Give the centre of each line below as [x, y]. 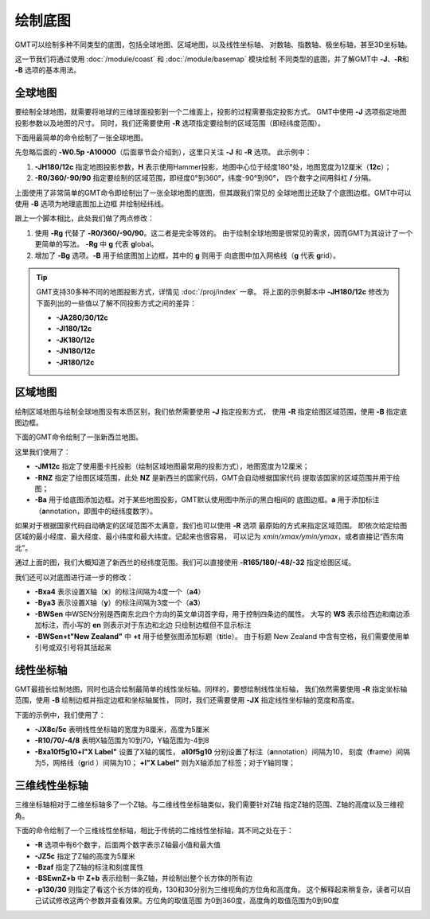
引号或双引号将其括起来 [73, 647]
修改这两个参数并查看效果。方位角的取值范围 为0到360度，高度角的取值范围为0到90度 [197, 901]
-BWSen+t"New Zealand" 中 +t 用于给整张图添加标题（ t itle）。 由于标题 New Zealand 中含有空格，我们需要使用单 [222, 636]
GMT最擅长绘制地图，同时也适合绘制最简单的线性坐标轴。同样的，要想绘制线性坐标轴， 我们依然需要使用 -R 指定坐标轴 [211, 689]
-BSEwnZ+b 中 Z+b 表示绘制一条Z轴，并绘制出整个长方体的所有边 [143, 878]
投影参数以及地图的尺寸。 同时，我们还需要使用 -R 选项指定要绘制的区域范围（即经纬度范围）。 [170, 123]
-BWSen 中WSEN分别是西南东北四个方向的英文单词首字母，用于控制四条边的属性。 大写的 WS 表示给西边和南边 [219, 613]
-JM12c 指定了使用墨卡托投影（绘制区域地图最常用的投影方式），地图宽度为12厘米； [172, 466]
